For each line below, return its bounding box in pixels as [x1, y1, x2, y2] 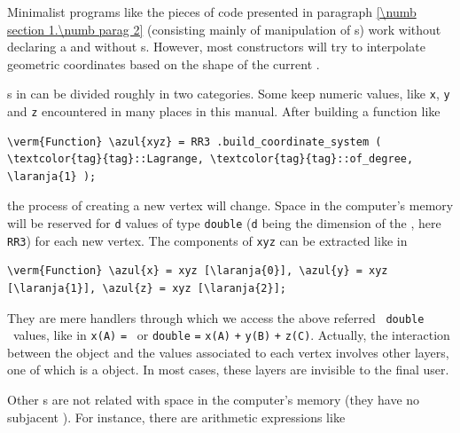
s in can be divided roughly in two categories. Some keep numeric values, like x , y [7, 84, 450, 103]
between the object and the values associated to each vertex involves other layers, [7, 342, 449, 361]
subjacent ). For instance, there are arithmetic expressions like [7, 407, 346, 426]
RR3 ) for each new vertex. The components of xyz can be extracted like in [7, 231, 408, 249]
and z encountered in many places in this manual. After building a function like [7, 102, 441, 121]
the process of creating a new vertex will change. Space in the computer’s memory [7, 196, 454, 215]
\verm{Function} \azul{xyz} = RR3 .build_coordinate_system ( [7, 135, 382, 148]
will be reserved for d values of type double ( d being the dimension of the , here [7, 214, 441, 232]
